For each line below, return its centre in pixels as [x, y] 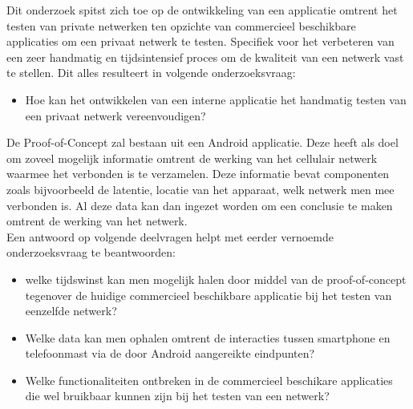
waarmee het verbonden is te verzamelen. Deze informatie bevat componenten [198, 174]
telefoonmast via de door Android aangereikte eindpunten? [170, 353]
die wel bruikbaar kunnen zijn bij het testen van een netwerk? [177, 396]
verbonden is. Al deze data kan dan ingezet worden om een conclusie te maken [200, 205]
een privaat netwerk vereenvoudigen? [115, 115]
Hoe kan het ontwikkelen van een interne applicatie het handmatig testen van [216, 99]
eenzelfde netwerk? [71, 311]
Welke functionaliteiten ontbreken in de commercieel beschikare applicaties [209, 380]
